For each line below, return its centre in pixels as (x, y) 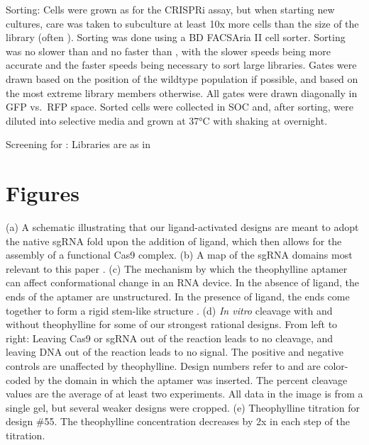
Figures (43, 193)
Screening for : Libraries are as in (78, 144)
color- (336, 366)
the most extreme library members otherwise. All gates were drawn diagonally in (182, 92)
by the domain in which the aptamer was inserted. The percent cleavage (191, 379)
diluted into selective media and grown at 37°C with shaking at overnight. (167, 120)
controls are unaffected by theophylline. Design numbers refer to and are (163, 366)
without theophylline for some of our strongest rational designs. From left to (172, 324)
